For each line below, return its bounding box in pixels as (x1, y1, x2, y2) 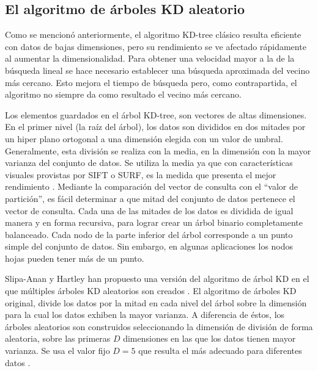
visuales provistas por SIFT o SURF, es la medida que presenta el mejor (5, 168, 276, 181)
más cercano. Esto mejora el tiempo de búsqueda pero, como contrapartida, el (5, 76, 297, 88)
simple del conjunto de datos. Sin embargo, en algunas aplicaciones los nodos (5, 240, 294, 253)
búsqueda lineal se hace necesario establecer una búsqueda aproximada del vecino (5, 63, 310, 76)
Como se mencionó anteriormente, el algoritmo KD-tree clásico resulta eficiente (5, 28, 301, 41)
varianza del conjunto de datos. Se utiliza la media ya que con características (5, 156, 293, 169)
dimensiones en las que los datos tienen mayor (123, 332, 296, 345)
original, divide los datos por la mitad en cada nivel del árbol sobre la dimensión (5, 296, 307, 309)
